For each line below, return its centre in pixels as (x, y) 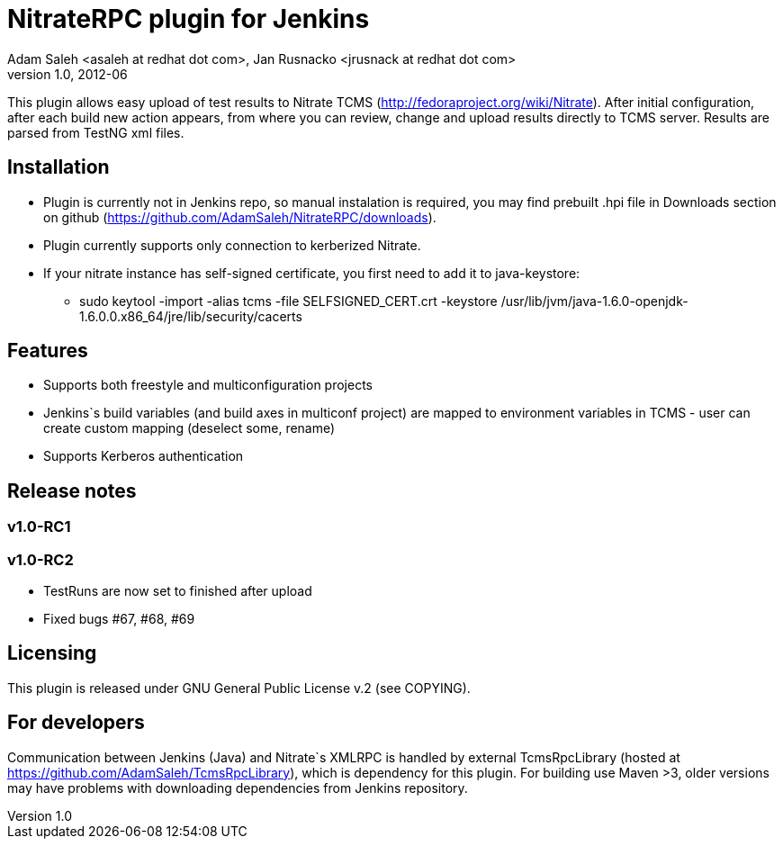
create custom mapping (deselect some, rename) (189, 428)
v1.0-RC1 (39, 527)
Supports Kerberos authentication (144, 456)
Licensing (52, 653)
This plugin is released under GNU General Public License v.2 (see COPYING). (239, 688)
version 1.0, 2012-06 (67, 74)
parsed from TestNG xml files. (96, 132)
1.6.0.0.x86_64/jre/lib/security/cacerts (191, 316)
